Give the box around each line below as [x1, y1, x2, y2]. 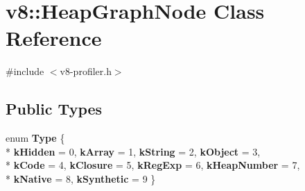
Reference [6, 24, 102, 52]
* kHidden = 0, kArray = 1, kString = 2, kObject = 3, [6, 144, 261, 158]
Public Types [6, 98, 103, 119]
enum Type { [6, 131, 65, 145]
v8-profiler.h [60, 64, 112, 78]
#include [6, 64, 44, 78]
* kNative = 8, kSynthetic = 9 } [6, 171, 156, 185]
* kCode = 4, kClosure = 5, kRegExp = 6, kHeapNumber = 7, [6, 158, 300, 172]
